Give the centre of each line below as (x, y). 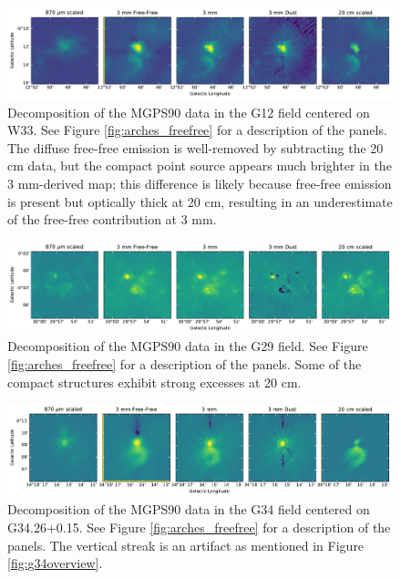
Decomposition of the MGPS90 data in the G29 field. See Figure (188, 346)
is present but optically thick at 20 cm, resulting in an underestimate (200, 201)
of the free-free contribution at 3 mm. (112, 219)
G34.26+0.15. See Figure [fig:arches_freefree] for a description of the (199, 527)
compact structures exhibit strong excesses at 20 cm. (154, 382)
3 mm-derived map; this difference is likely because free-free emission (200, 183)
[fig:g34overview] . (55, 563)
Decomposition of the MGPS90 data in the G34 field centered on (189, 509)
